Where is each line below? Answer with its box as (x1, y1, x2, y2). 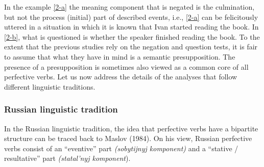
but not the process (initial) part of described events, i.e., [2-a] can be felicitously (4, 11, 258, 22)
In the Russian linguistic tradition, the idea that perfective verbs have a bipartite (4, 123, 258, 133)
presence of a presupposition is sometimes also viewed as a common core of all (4, 61, 249, 72)
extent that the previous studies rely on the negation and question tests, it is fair (4, 41, 258, 52)
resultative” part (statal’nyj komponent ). (4, 153, 131, 163)
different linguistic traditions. (4, 81, 95, 92)
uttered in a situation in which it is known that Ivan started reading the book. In (4, 21, 259, 32)
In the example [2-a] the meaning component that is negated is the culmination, (4, 2, 255, 12)
